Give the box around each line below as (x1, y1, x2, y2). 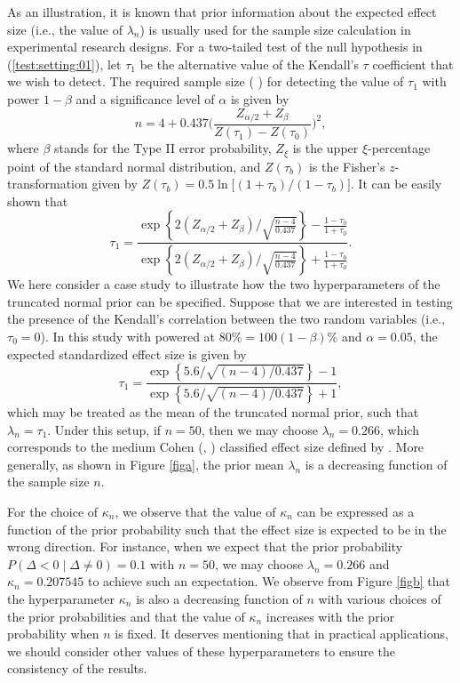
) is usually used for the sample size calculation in (139, 20, 411, 38)
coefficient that (372, 54, 454, 73)
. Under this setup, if (47, 420, 162, 438)
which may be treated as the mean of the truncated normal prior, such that (7, 403, 419, 421)
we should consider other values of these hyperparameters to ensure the (7, 641, 395, 660)
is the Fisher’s (308, 157, 385, 175)
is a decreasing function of (305, 454, 448, 473)
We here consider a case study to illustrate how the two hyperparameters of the (7, 275, 440, 293)
